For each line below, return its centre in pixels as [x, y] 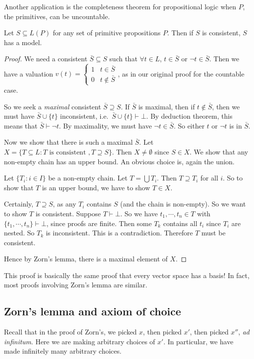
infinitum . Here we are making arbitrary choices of [80, 341]
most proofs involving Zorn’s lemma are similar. [76, 285]
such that [123, 59]
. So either [189, 125]
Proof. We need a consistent [46, 59]
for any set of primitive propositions [107, 33]
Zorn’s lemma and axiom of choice [92, 311]
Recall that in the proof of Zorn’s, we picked [70, 332]
